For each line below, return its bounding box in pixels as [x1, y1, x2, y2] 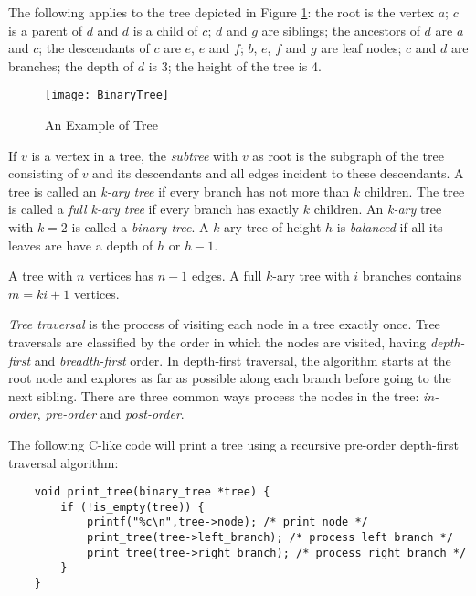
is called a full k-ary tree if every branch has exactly [8, 199, 300, 218]
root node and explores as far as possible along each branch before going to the [8, 368, 451, 388]
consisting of [8, 164, 78, 183]
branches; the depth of [8, 56, 134, 75]
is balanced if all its [336, 218, 443, 236]
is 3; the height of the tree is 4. [148, 56, 322, 75]
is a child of [132, 20, 198, 39]
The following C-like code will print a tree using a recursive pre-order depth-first [8, 434, 459, 453]
